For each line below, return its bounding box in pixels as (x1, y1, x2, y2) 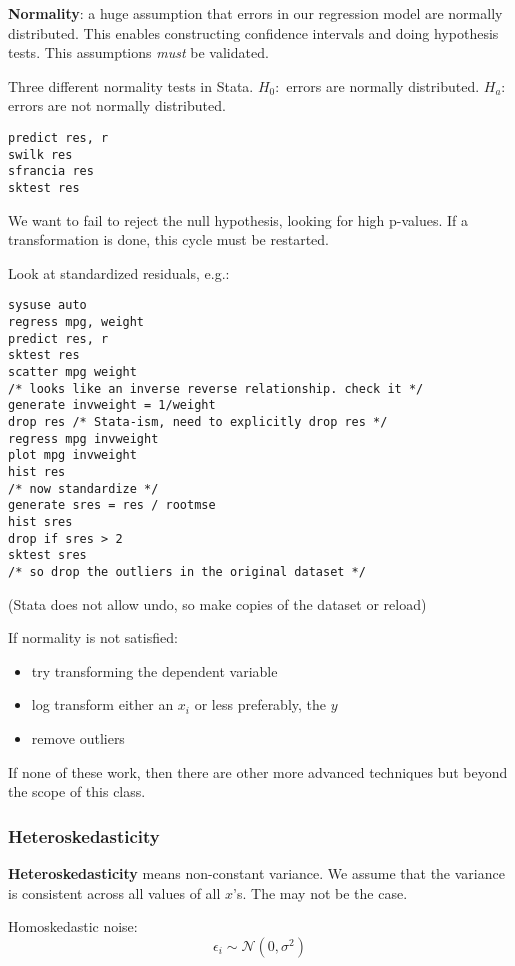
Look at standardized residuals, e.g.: (8, 262, 230, 283)
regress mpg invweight (8, 431, 159, 446)
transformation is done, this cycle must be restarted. (8, 229, 329, 250)
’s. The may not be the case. (233, 882, 408, 903)
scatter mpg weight (8, 365, 137, 379)
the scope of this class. (8, 781, 146, 802)
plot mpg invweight (8, 448, 137, 463)
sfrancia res (8, 164, 94, 179)
